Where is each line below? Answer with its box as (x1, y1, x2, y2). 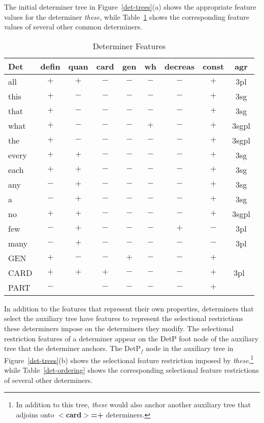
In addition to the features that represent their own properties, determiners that (4, 303, 254, 313)
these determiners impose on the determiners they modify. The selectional (4, 323, 234, 333)
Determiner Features (92, 40, 166, 52)
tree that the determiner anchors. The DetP (4, 343, 141, 354)
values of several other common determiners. (4, 21, 142, 32)
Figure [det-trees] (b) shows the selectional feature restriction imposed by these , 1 (4, 353, 254, 365)
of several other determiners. (4, 374, 93, 385)
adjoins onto (16, 409, 54, 419)
